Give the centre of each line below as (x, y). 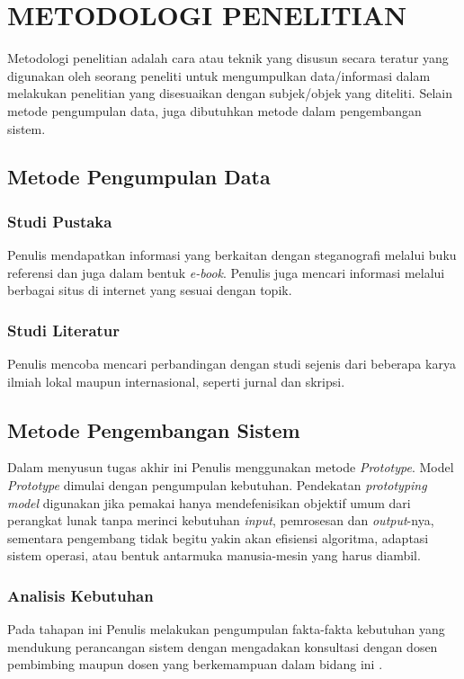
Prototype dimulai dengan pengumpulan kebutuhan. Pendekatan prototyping (217, 485)
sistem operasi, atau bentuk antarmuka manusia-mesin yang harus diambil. (214, 555)
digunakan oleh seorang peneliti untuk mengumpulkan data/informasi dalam (219, 75)
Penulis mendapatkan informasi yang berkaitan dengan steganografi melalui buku (232, 255)
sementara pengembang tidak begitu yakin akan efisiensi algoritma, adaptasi (218, 537)
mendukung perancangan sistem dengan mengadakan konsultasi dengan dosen (223, 646)
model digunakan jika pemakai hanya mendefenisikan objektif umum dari (209, 502)
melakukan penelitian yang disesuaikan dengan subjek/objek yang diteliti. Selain (230, 93)
